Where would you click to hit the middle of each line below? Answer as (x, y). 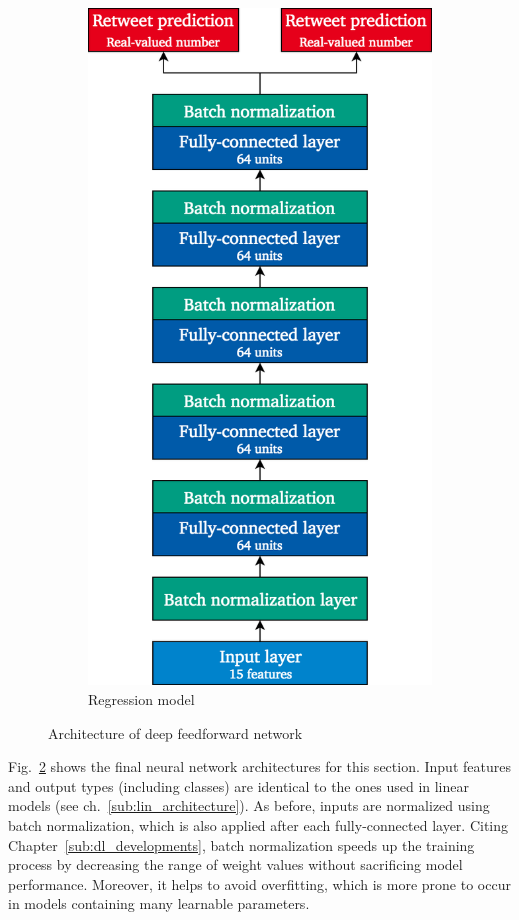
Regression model (141, 699)
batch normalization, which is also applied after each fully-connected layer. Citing (258, 824)
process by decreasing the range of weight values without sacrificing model (235, 864)
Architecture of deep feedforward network (175, 732)
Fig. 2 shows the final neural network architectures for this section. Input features (259, 766)
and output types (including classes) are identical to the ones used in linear (238, 785)
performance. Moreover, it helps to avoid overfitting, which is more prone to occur (259, 883)
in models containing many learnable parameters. (159, 903)
